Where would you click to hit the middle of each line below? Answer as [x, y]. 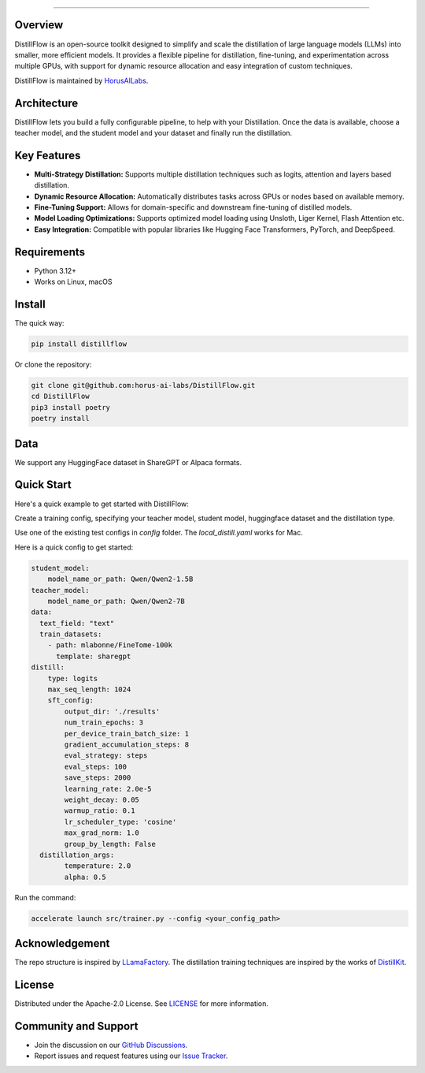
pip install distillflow [79, 344]
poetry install [60, 419]
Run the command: [45, 897]
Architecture [46, 103]
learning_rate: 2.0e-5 [108, 789]
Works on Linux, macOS [73, 282]
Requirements [50, 252]
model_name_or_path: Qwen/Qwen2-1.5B [120, 579]
